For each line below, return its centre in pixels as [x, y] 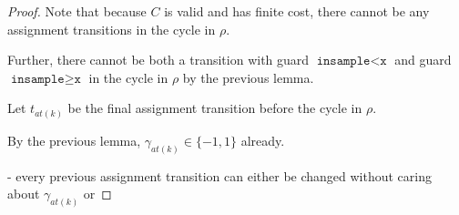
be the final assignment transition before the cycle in [215, 108]
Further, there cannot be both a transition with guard [158, 60]
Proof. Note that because [77, 11]
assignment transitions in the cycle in [112, 29]
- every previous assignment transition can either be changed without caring [220, 175]
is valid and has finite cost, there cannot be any [297, 11]
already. [263, 140]
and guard [423, 60]
